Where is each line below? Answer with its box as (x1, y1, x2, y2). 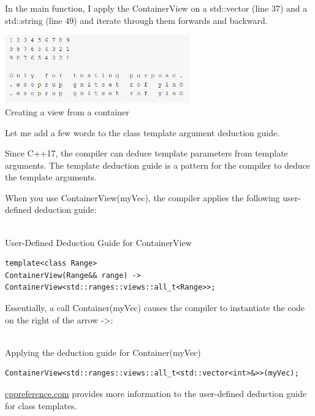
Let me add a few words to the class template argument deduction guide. (5, 126, 280, 139)
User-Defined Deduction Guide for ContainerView (5, 236, 192, 248)
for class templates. (5, 399, 77, 412)
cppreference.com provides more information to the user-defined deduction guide (5, 387, 306, 399)
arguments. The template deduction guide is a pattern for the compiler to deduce (5, 158, 311, 171)
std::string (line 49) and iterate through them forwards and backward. (5, 13, 268, 26)
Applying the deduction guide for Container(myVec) (5, 345, 201, 358)
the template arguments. (5, 171, 97, 183)
